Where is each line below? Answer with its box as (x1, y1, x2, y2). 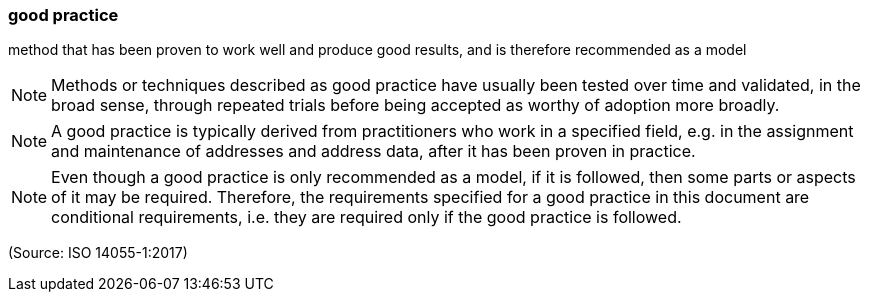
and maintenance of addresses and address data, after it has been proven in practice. (51, 141, 696, 162)
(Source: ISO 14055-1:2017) (8, 244, 188, 262)
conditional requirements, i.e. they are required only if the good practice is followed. (51, 207, 682, 228)
